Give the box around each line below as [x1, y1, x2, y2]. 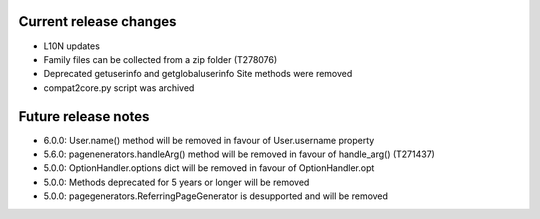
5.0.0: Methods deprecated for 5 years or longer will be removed [43, 176, 310, 188]
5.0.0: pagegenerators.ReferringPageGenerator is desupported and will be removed [43, 190, 389, 202]
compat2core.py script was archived [43, 81, 195, 94]
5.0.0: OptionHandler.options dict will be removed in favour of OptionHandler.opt [43, 162, 375, 174]
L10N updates [43, 40, 100, 52]
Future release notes [18, 108, 150, 125]
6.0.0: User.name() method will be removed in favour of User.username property [43, 134, 375, 146]
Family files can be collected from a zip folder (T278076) [43, 53, 278, 65]
